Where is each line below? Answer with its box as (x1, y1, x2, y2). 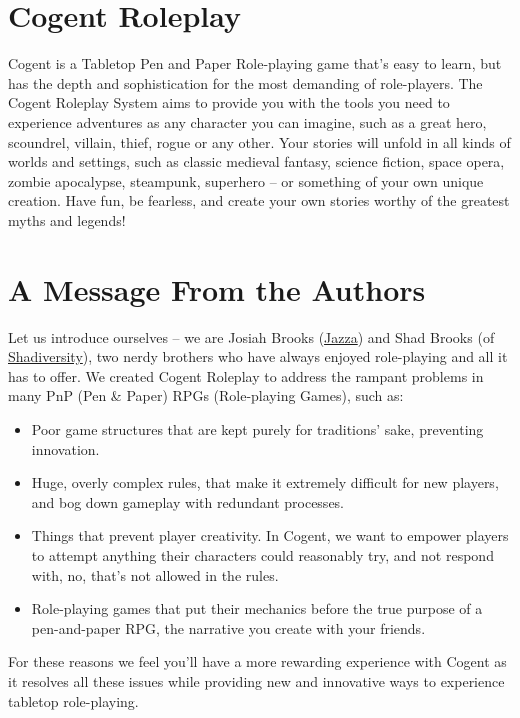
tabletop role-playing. (8, 690, 139, 711)
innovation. (31, 438, 100, 459)
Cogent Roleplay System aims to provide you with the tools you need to (8, 92, 450, 113)
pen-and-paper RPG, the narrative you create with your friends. (31, 617, 426, 638)
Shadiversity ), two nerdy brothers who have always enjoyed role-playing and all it (8, 346, 508, 367)
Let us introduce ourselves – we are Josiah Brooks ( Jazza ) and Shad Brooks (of (8, 326, 495, 347)
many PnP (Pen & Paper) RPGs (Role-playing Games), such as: (8, 385, 404, 406)
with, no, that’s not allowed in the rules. (31, 564, 279, 585)
